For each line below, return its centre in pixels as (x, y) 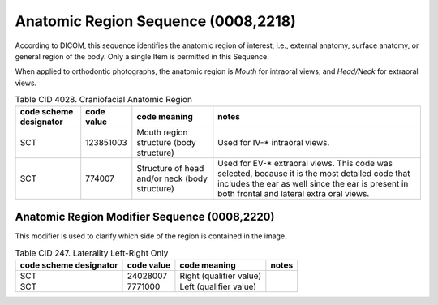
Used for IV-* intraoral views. (274, 143)
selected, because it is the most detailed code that (314, 174)
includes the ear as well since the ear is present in (313, 184)
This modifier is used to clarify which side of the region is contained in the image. (151, 236)
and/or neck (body (172, 178)
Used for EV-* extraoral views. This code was (305, 164)
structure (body (166, 143)
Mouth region (162, 132)
